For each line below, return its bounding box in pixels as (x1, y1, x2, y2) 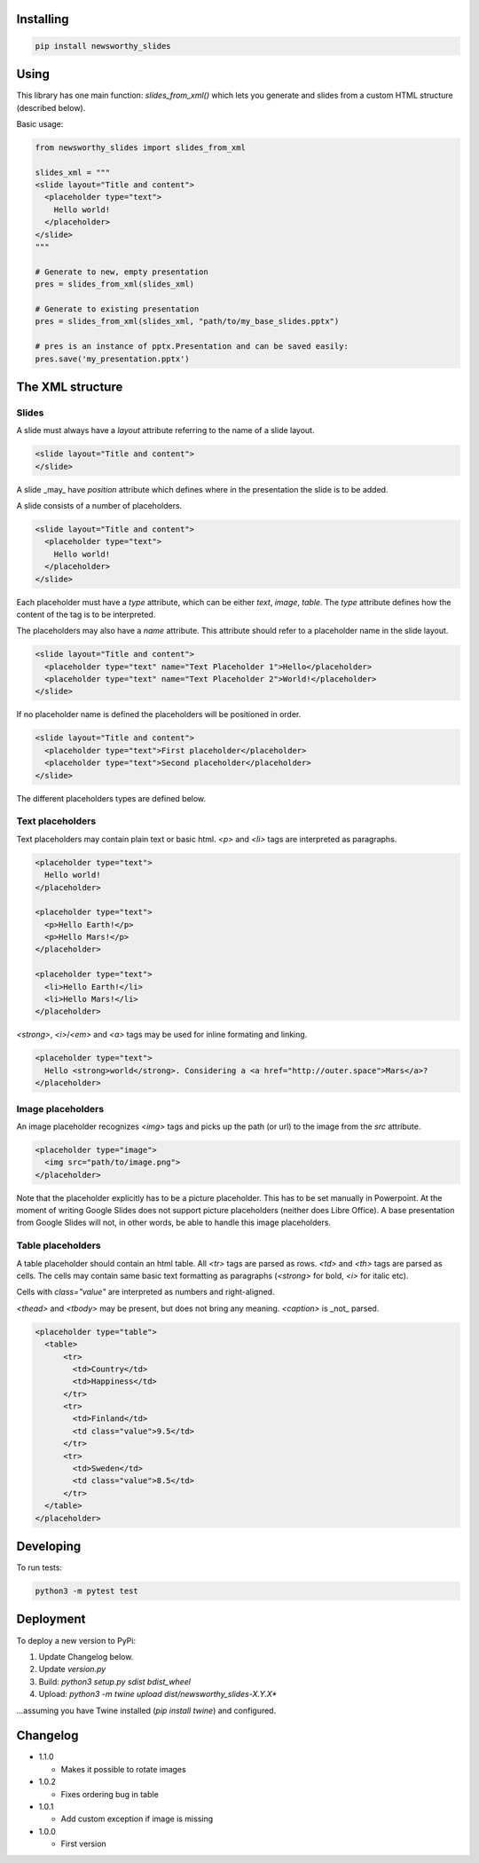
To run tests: (16, 1562, 62, 1573)
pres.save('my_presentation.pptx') (35, 353, 190, 364)
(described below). (16, 102, 86, 113)
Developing (16, 1539, 82, 1553)
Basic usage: (16, 118, 64, 129)
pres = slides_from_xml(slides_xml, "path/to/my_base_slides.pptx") (35, 316, 340, 327)
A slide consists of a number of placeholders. (16, 501, 183, 511)
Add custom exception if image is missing (60, 1813, 214, 1824)
